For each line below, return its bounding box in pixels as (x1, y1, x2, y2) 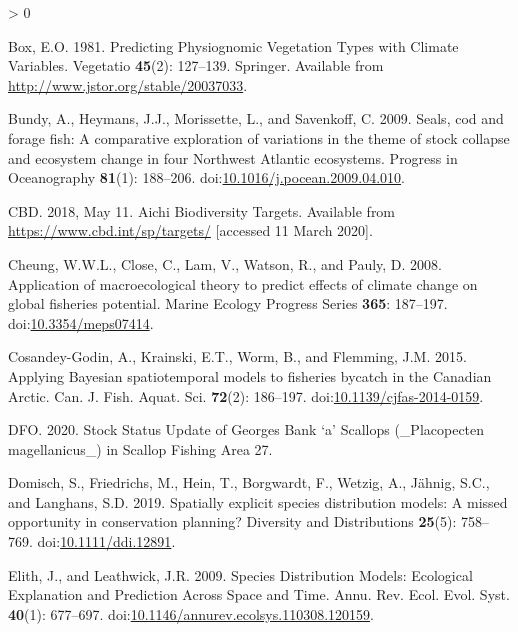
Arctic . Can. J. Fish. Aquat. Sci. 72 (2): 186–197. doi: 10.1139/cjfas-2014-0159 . (8, 385, 484, 406)
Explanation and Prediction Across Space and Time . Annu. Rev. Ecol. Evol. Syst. (8, 584, 510, 605)
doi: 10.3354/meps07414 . (8, 312, 154, 333)
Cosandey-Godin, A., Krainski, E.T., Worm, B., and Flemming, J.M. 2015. (8, 346, 467, 367)
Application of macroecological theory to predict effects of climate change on (8, 273, 478, 294)
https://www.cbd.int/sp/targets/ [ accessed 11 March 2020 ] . (8, 220, 373, 241)
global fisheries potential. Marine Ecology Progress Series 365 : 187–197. (8, 293, 448, 314)
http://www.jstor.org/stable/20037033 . (8, 74, 248, 95)
